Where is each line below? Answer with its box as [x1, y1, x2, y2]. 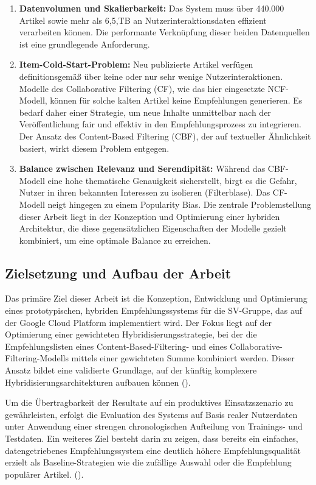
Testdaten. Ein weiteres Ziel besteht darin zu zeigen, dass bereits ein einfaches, [5, 432, 298, 445]
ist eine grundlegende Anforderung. [19, 37, 150, 50]
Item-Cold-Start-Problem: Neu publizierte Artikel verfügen [19, 58, 253, 71]
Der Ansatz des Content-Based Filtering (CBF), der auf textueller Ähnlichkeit [19, 129, 311, 142]
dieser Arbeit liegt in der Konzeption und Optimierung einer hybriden [19, 210, 280, 222]
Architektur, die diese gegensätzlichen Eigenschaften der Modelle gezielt [19, 222, 287, 235]
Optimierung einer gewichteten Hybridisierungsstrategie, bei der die [5, 328, 257, 341]
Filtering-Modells [5, 352, 69, 364]
